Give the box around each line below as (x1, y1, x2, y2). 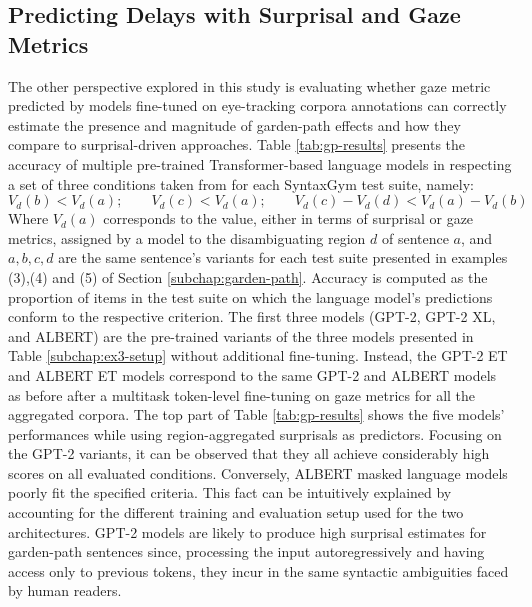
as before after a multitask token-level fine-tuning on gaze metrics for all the (8, 384, 476, 405)
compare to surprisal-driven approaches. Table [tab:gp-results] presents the (8, 134, 465, 155)
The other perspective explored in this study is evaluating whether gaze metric (8, 75, 491, 96)
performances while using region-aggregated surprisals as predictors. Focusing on (8, 423, 502, 444)
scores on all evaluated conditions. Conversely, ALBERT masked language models (8, 462, 508, 483)
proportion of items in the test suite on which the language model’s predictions (8, 286, 493, 307)
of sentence (381, 227, 449, 248)
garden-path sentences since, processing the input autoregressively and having (8, 541, 485, 562)
